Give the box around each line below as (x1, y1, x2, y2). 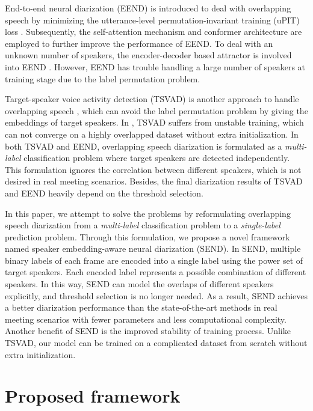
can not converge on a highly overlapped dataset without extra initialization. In (5, 127, 299, 140)
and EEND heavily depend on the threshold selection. (5, 186, 203, 199)
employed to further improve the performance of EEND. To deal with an (5, 37, 273, 49)
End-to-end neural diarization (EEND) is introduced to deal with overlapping (5, 2, 291, 14)
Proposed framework (5, 383, 181, 408)
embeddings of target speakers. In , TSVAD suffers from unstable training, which (5, 116, 304, 129)
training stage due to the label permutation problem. (5, 72, 200, 85)
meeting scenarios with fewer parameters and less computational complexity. (5, 312, 287, 325)
